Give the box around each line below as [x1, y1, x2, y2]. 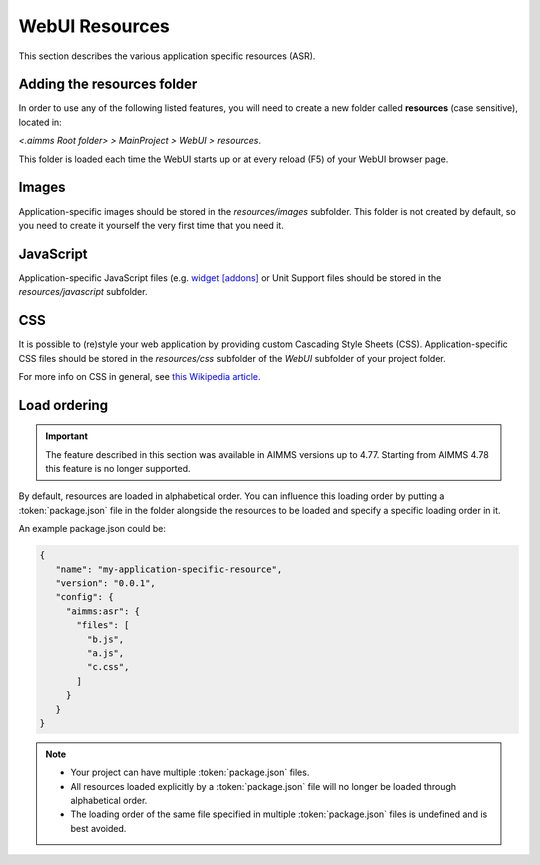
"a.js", [86, 647, 125, 659]
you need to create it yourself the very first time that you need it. [18, 219, 284, 231]
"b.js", [86, 633, 125, 645]
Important [45, 430, 89, 442]
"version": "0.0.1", [55, 578, 157, 589]
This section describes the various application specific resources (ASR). [18, 50, 316, 62]
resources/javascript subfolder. [18, 286, 148, 298]
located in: [18, 116, 62, 128]
